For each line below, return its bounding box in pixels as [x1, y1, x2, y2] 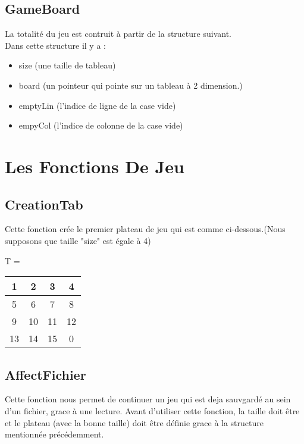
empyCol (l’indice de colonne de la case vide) [18, 119, 183, 132]
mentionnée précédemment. [5, 428, 104, 440]
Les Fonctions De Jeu [5, 154, 184, 178]
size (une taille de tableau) [18, 59, 116, 71]
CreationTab [5, 195, 83, 213]
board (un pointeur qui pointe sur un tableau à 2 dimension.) [18, 79, 243, 91]
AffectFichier [5, 365, 86, 383]
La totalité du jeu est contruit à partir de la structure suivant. [5, 27, 231, 40]
